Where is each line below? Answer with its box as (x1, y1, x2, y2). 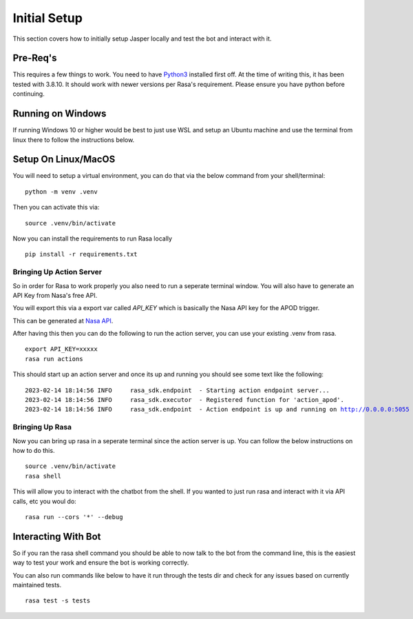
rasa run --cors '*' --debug (25, 513, 123, 520)
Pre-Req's (12, 52, 57, 64)
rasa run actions (25, 355, 83, 363)
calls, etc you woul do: (12, 497, 77, 505)
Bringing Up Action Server (12, 267, 103, 277)
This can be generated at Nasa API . (12, 316, 114, 325)
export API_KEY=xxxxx (25, 345, 98, 353)
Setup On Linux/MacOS (12, 154, 116, 165)
